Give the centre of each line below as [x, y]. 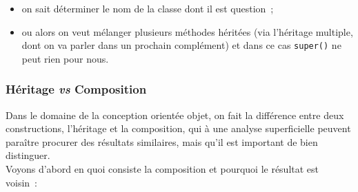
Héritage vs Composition [76, 89]
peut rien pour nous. [65, 58]
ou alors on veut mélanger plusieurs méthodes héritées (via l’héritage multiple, [187, 31]
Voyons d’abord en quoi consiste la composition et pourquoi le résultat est [162, 169]
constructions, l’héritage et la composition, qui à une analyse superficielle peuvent [178, 128]
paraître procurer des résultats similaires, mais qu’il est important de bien [162, 141]
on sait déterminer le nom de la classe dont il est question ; [148, 8]
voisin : [21, 182]
